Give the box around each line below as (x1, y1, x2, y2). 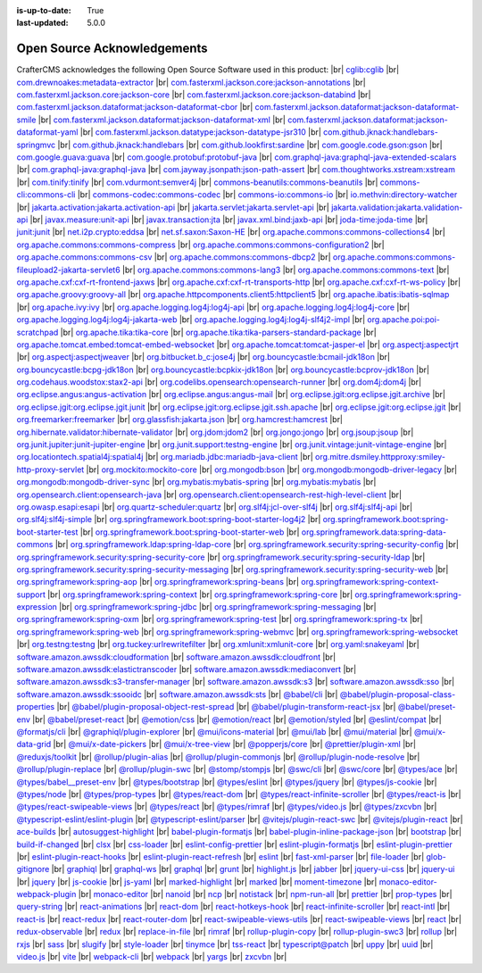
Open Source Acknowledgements (16, 41, 209, 56)
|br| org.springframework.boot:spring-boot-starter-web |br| (79, 527, 300, 537)
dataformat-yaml (16, 127, 79, 137)
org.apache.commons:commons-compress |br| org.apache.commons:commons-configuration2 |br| (16, 239, 385, 250)
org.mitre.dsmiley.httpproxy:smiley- (315, 452, 446, 462)
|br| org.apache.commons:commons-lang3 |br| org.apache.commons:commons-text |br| (121, 264, 450, 275)
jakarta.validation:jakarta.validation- (330, 202, 463, 212)
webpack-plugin (16, 889, 77, 900)
